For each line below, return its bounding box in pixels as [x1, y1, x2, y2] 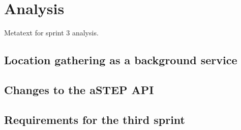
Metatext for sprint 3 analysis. [4, 27, 99, 38]
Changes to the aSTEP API [4, 81, 154, 97]
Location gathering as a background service [4, 52, 237, 68]
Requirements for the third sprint [4, 111, 185, 127]
